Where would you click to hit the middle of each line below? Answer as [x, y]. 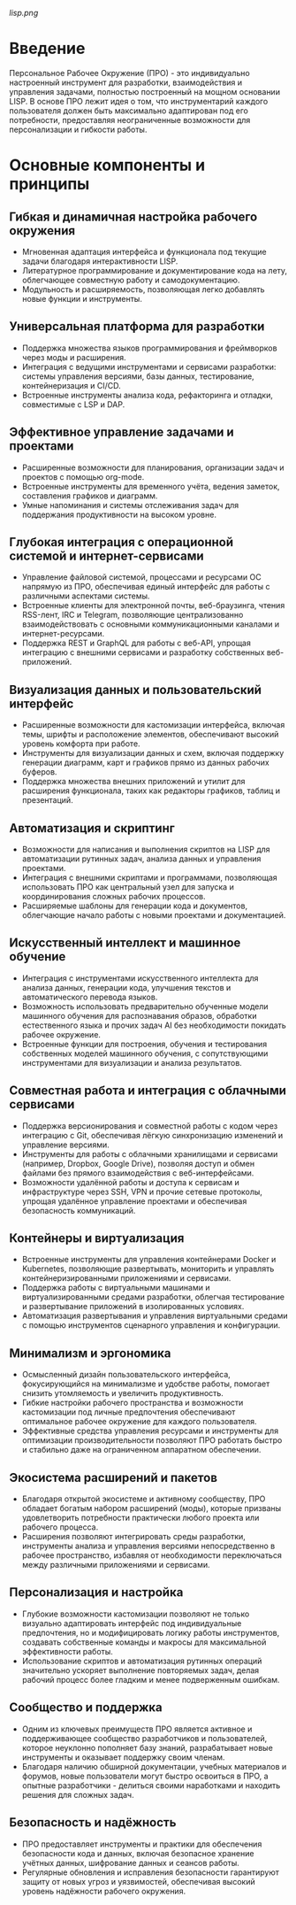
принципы [49, 184]
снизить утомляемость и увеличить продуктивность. [122, 1393]
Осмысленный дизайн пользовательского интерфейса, [126, 1375]
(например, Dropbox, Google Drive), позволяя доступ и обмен [138, 1163]
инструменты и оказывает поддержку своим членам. [123, 1757]
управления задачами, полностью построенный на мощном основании [145, 91]
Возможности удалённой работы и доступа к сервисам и [131, 1182]
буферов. [39, 772]
